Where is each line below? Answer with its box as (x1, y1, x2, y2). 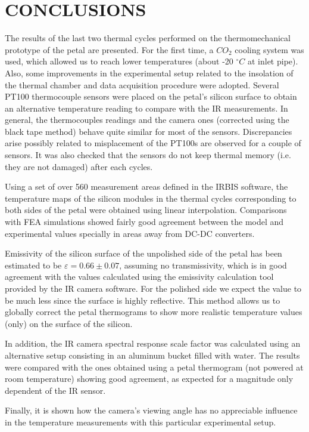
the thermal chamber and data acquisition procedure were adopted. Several (5, 78, 279, 91)
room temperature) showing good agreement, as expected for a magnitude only (5, 372, 294, 385)
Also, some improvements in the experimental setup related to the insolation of (5, 66, 294, 79)
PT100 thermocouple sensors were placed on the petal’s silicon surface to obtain (5, 90, 297, 103)
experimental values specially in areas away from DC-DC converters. (5, 227, 255, 239)
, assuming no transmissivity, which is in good (119, 258, 287, 271)
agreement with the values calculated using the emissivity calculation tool (5, 270, 274, 283)
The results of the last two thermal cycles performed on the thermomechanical (5, 32, 291, 44)
